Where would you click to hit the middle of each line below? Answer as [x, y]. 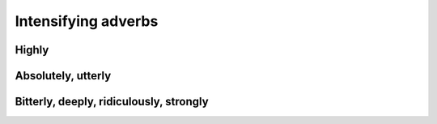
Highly [32, 50]
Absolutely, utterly [63, 76]
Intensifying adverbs [87, 21]
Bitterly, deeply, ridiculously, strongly [112, 102]
